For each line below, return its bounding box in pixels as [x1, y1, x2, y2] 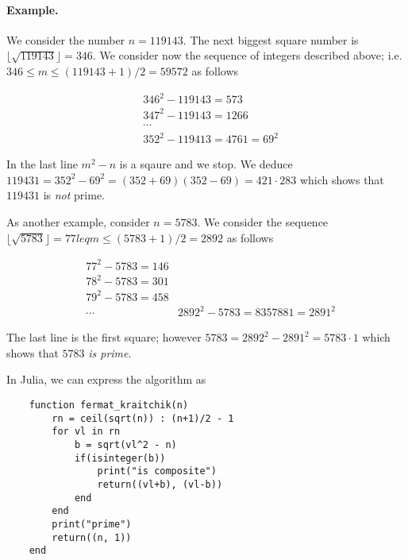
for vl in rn [52, 426, 121, 438]
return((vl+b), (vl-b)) [97, 479, 223, 491]
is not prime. [43, 187, 106, 203]
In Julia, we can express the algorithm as [6, 371, 206, 388]
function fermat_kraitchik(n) [29, 400, 189, 411]
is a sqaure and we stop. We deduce [119, 156, 293, 172]
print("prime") [52, 518, 132, 530]
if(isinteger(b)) [74, 452, 166, 464]
